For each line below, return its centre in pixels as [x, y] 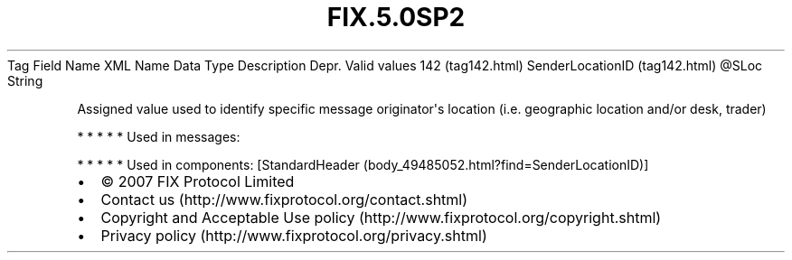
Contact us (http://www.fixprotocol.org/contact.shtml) [284, 199]
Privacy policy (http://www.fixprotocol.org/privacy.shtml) [294, 235]
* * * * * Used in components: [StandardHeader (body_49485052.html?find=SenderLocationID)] [363, 164]
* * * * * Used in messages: [159, 136]
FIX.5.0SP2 [396, 17]
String [25, 80]
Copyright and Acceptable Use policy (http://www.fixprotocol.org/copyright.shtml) [381, 217]
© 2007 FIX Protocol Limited [198, 181]
